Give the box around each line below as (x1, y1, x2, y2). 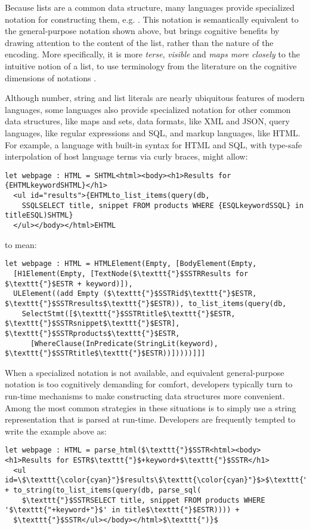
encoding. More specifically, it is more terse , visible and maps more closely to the (5, 48, 300, 60)
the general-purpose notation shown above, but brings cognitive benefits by (5, 25, 280, 37)
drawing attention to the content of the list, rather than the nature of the (5, 36, 274, 48)
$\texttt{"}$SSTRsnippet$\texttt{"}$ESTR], (5, 319, 180, 328)
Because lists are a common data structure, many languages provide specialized (5, 1, 295, 13)
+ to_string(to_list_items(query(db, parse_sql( (5, 486, 201, 494)
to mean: (5, 238, 37, 250)
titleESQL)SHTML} (5, 211, 73, 220)
